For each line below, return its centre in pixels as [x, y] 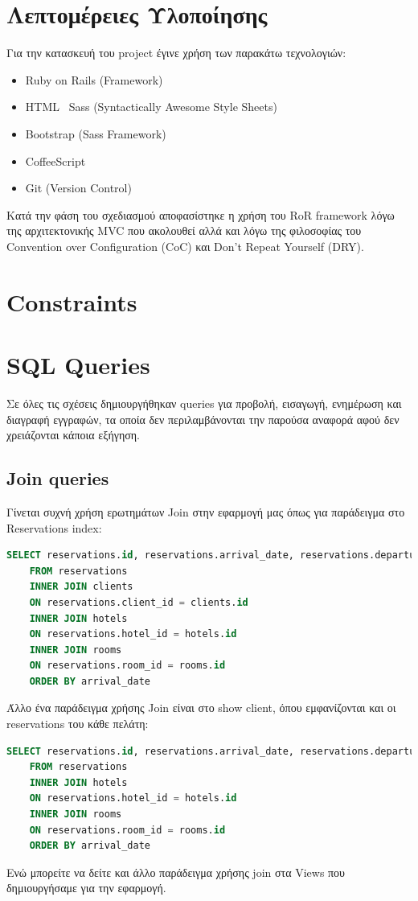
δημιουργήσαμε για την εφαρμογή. [86, 888]
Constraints [72, 301]
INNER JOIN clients [81, 587]
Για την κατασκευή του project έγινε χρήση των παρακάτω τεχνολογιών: [176, 53]
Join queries [58, 478]
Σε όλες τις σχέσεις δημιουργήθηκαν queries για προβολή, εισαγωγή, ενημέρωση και [204, 403]
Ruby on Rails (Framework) [94, 79]
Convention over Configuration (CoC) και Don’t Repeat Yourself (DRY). [185, 246]
